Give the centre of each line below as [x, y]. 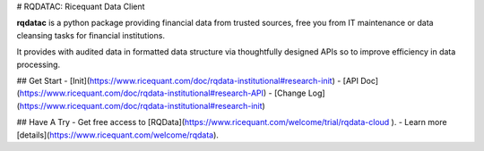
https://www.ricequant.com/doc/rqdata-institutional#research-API [142, 93]
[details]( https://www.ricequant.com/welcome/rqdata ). [118, 135]
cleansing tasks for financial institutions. [91, 35]
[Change [290, 93]
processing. [39, 64]
